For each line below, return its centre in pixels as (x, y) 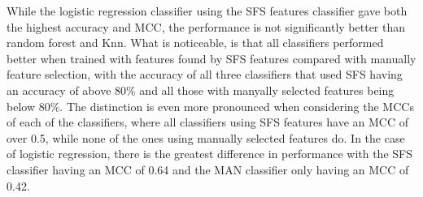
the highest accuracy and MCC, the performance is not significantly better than (206, 26)
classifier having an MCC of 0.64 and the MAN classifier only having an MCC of (208, 169)
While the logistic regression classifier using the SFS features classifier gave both (207, 11)
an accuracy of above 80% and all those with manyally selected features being (201, 90)
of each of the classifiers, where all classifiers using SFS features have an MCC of (208, 122)
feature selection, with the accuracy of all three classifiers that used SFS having (205, 74)
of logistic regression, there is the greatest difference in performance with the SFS (209, 154)
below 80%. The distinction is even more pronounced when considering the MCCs (210, 106)
